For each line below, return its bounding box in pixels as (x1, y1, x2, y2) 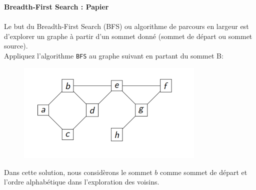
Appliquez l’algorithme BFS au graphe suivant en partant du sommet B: (4, 50, 223, 60)
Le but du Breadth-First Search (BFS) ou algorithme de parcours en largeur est (4, 21, 249, 31)
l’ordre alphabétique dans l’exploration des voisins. (4, 176, 159, 187)
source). (4, 40, 28, 51)
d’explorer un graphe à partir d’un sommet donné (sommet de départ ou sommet (4, 30, 252, 41)
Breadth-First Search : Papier (4, 1, 109, 11)
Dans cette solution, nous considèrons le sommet (4, 166, 152, 177)
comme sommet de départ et (159, 166, 247, 177)
